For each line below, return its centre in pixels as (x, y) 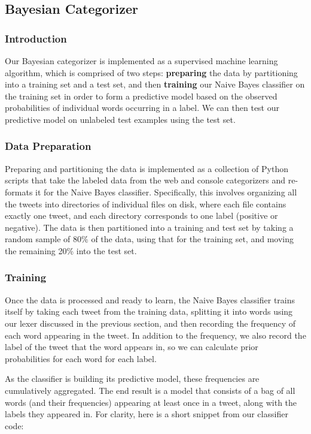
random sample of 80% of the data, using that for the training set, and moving (149, 239)
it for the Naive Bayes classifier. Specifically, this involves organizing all (166, 192)
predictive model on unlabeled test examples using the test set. (120, 119)
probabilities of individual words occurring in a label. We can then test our (142, 108)
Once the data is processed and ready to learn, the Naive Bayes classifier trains (150, 299)
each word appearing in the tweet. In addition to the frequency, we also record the (155, 335)
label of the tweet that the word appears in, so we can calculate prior (132, 347)
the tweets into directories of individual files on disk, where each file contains (146, 204)
